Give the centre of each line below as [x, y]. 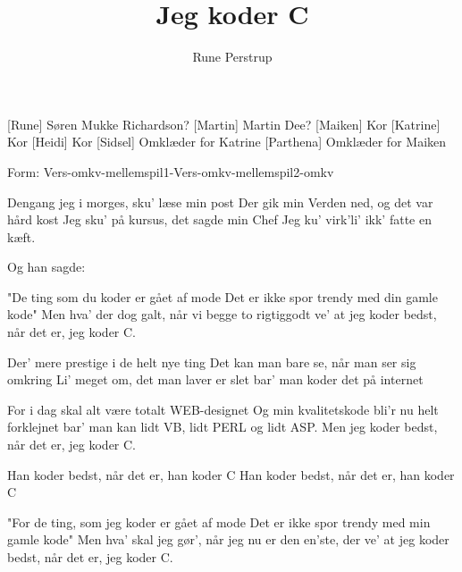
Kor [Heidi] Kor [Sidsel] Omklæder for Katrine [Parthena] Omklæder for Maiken [227, 142]
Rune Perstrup [232, 57]
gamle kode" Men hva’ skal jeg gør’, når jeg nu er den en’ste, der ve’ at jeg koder [228, 539]
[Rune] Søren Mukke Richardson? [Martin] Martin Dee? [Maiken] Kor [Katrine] [224, 124]
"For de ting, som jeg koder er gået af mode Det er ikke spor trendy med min [219, 522]
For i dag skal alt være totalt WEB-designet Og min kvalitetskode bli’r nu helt [223, 409]
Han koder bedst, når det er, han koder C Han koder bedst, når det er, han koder [231, 474]
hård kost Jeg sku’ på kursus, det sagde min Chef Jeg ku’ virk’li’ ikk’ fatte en [219, 219]
